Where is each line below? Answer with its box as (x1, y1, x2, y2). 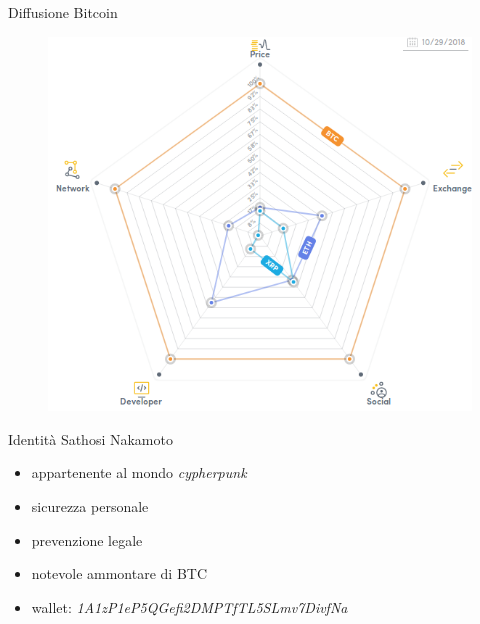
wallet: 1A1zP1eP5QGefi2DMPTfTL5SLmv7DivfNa (31, 596, 348, 617)
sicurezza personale (31, 496, 149, 516)
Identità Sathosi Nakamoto (8, 428, 173, 449)
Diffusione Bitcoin (8, 2, 118, 22)
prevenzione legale (31, 529, 143, 550)
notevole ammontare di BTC (31, 563, 208, 584)
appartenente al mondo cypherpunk (31, 462, 247, 483)
